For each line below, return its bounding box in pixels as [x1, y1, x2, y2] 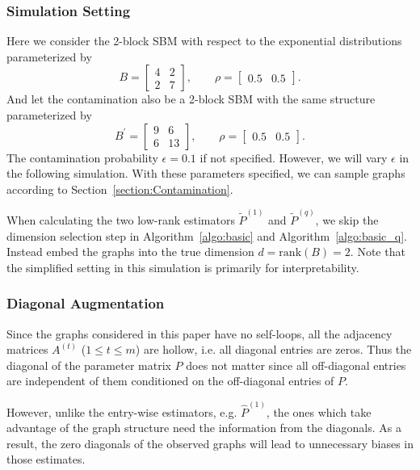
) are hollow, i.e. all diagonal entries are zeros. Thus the [135, 341, 412, 358]
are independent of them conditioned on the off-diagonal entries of [6, 372, 334, 389]
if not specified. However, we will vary [199, 149, 388, 166]
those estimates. [6, 451, 86, 468]
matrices [6, 341, 48, 358]
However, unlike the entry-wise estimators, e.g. [6, 403, 237, 420]
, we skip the [315, 212, 379, 229]
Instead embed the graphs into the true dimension [6, 243, 254, 260]
